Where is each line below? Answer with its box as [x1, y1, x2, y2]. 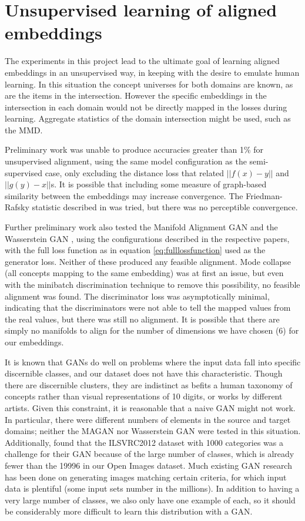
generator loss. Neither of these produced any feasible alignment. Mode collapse [5, 255, 291, 267]
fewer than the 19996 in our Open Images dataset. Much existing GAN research [5, 459, 292, 471]
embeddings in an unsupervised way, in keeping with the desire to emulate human [5, 66, 300, 78]
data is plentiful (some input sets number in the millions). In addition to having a [5, 482, 300, 495]
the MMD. [5, 123, 43, 136]
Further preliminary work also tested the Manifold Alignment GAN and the [5, 221, 278, 233]
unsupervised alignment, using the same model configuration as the [5, 155, 247, 167]
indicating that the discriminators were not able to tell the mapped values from [5, 301, 291, 314]
